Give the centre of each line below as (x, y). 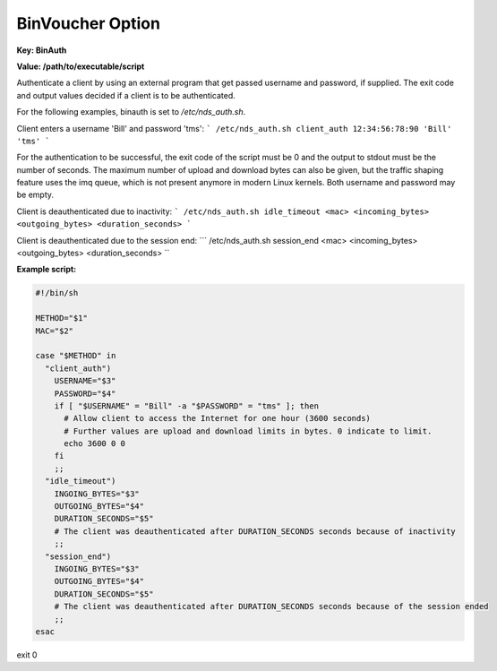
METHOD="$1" (62, 318)
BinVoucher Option (89, 23)
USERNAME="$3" (85, 381)
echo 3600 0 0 (94, 444)
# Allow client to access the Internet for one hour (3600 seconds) (218, 418)
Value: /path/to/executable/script (81, 66)
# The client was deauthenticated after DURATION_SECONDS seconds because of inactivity (255, 531)
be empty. (35, 195)
